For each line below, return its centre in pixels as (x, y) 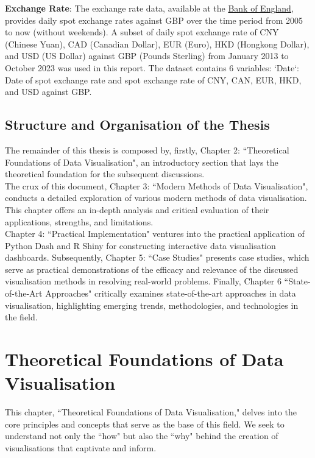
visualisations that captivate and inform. (81, 447)
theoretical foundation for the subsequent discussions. (105, 174)
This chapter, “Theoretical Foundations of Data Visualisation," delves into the (151, 412)
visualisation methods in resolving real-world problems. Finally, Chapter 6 (143, 281)
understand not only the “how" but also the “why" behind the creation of (142, 436)
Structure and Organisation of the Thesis (137, 125)
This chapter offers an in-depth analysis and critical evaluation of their (137, 209)
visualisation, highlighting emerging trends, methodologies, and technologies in (152, 305)
